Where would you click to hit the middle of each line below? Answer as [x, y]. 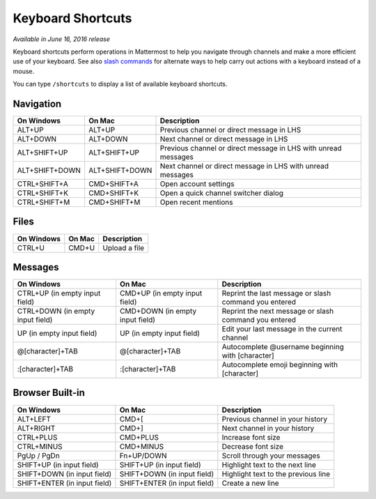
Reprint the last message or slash [276, 293]
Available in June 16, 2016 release [62, 39]
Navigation [37, 103]
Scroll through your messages [271, 455]
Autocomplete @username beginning [283, 347]
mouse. [24, 71]
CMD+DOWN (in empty [158, 312]
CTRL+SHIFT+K [43, 193]
